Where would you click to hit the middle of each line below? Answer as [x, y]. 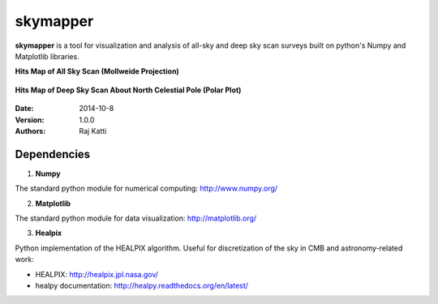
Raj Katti [93, 131]
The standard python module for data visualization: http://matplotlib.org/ [136, 218]
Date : [24, 109]
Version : [30, 120]
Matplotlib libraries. [47, 56]
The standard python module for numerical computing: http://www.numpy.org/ [146, 188]
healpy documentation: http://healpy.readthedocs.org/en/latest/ [142, 285]
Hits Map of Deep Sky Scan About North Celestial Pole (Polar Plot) [128, 90]
